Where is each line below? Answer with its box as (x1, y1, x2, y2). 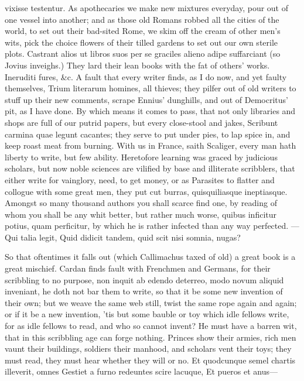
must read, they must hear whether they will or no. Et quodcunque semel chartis (5, 353, 296, 366)
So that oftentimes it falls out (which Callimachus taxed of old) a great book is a (5, 250, 296, 263)
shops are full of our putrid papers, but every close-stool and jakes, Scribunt (5, 116, 278, 128)
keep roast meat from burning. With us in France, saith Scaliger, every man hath (5, 139, 296, 152)
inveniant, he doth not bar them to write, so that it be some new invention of (5, 285, 283, 297)
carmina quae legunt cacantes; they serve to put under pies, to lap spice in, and (5, 128, 291, 140)
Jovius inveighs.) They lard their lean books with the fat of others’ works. (5, 59, 270, 71)
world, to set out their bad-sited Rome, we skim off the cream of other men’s (5, 25, 281, 37)
